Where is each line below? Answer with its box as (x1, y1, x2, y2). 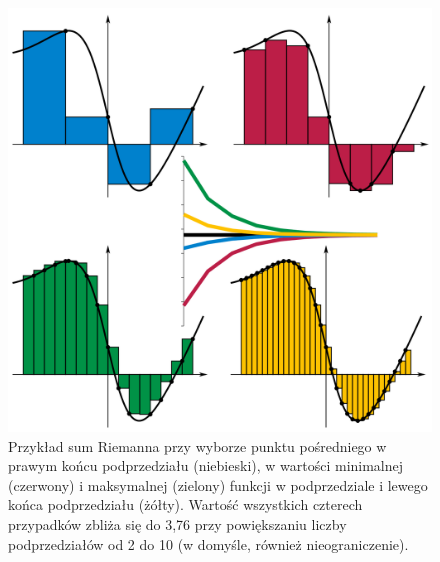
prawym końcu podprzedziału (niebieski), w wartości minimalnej (8, 455, 404, 476)
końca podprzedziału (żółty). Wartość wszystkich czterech (8, 494, 363, 515)
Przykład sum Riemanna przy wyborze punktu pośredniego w (8, 435, 387, 456)
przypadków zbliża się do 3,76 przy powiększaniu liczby (8, 513, 347, 534)
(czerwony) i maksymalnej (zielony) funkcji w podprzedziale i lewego (8, 474, 428, 495)
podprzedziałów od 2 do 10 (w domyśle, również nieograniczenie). (8, 533, 409, 554)
